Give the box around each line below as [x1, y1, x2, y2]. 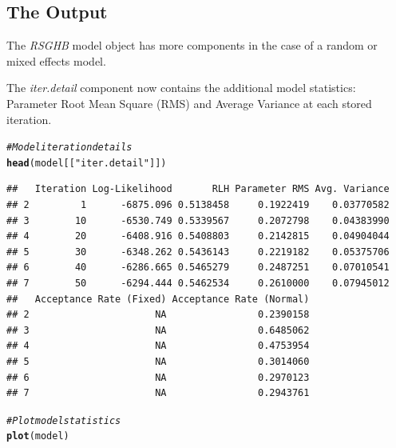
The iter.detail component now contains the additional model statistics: [6, 79, 356, 96]
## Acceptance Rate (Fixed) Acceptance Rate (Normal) [6, 293, 310, 305]
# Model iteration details [6, 142, 133, 154]
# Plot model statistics [6, 414, 121, 426]
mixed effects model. [6, 52, 106, 69]
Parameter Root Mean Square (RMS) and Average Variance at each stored [6, 94, 372, 111]
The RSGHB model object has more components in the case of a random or [6, 37, 378, 54]
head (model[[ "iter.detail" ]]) [6, 157, 167, 169]
